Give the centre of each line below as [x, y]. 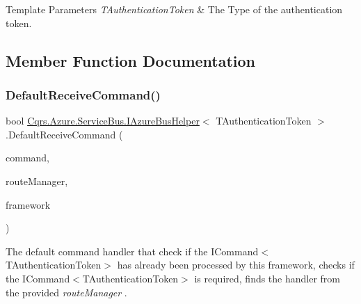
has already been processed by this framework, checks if [236, 265]
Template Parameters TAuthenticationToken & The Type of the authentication [174, 9]
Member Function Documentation [131, 60]
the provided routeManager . [66, 292]
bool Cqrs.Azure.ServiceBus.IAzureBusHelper [103, 121]
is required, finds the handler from [267, 278]
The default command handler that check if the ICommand [132, 251]
